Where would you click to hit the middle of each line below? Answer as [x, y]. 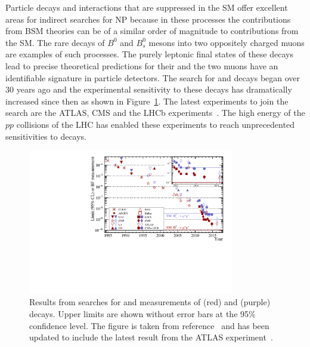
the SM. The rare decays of [55, 42]
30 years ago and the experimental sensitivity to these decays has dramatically [149, 89]
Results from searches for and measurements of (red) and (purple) [150, 302]
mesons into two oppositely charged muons [227, 42]
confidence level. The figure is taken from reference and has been [149, 325]
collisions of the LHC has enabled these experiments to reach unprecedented [155, 124]
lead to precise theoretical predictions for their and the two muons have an [142, 65]
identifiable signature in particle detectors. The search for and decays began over [153, 77]
